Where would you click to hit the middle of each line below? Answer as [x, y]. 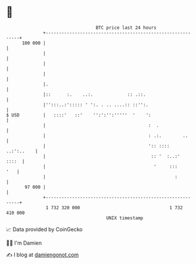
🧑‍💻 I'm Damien [24, 243]
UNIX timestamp [125, 218]
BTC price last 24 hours [126, 28]
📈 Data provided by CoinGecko [44, 229]
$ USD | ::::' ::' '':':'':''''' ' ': [79, 115]
